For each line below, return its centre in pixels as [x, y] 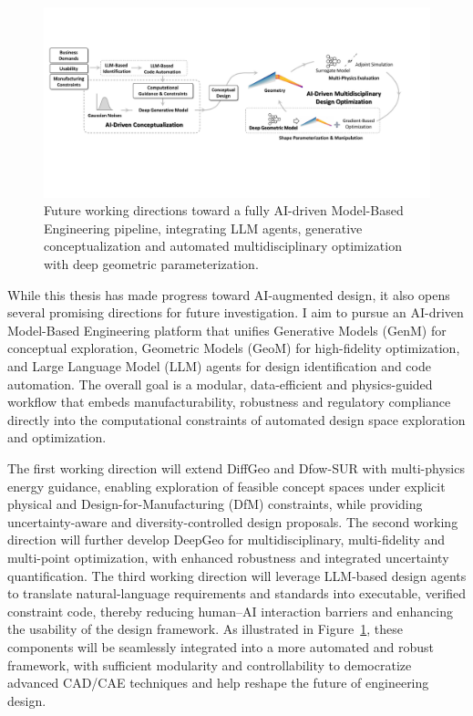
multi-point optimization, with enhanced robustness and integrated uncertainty [228, 557]
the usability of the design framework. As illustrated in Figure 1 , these [205, 629]
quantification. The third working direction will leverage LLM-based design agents [237, 575]
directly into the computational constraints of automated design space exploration [236, 419]
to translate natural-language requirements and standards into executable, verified [237, 593]
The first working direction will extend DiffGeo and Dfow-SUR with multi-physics [236, 468]
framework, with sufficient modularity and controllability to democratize [210, 664]
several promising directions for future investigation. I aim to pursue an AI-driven [236, 312]
